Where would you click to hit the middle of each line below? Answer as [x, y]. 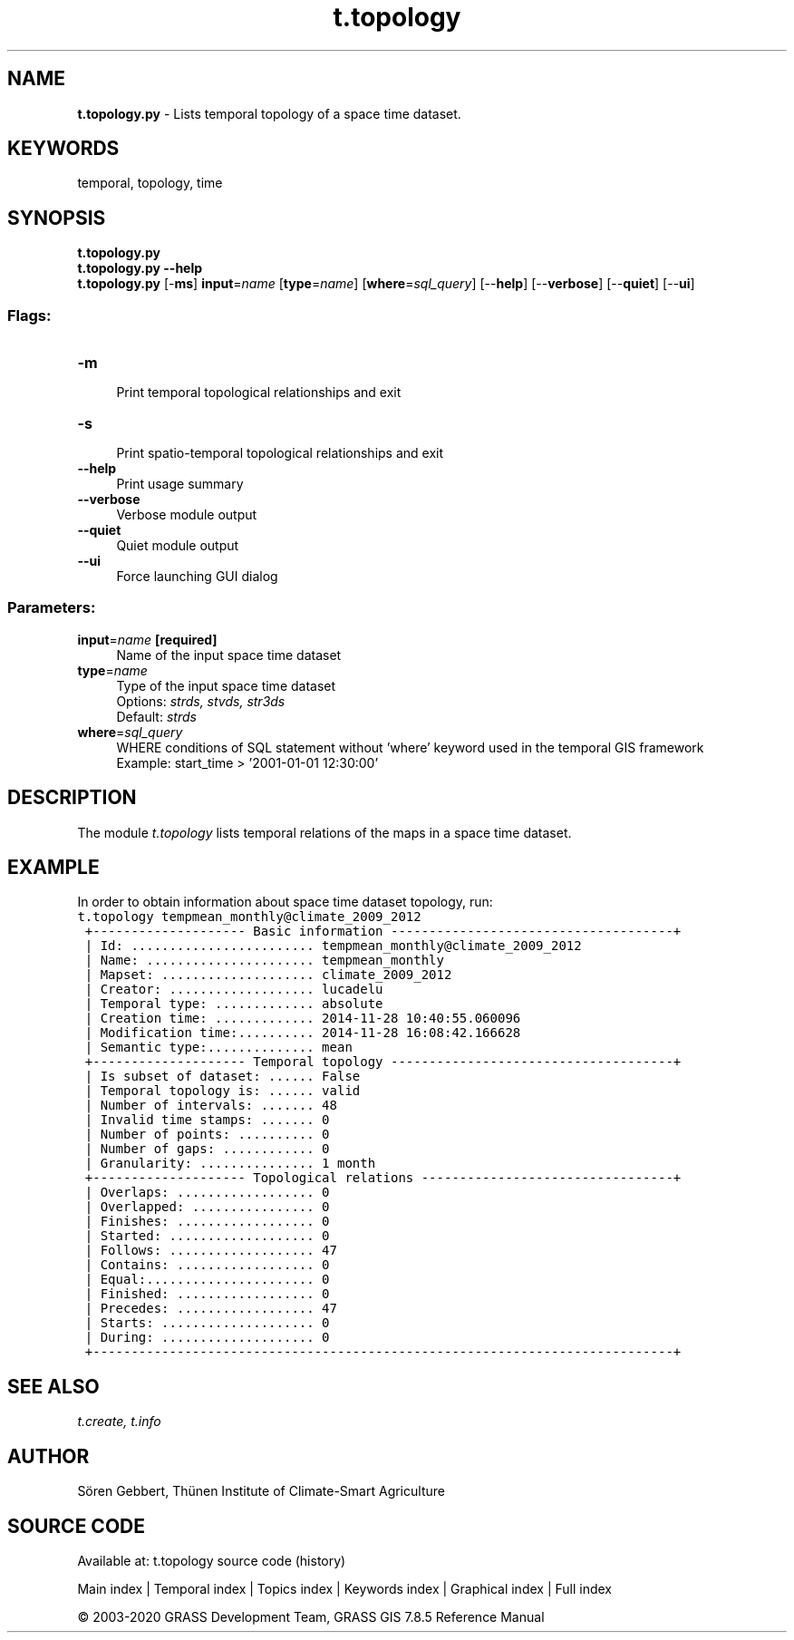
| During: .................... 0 [207, 1338]
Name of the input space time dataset [229, 655]
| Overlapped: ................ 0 [207, 1207]
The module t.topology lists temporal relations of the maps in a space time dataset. [324, 832]
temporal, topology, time [150, 183]
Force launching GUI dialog [197, 577]
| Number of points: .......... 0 [207, 1135]
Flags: [29, 315]
